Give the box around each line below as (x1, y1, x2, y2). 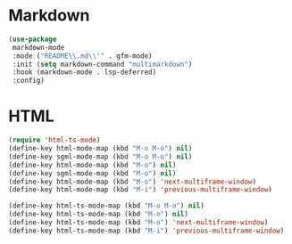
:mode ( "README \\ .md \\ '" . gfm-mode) (12, 51, 153, 61)
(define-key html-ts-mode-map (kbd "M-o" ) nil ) (8, 210, 189, 219)
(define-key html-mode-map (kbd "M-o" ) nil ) (8, 160, 177, 169)
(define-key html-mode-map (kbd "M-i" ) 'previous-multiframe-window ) (8, 185, 273, 194)
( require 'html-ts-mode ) (8, 135, 101, 145)
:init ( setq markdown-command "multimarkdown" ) (12, 60, 193, 69)
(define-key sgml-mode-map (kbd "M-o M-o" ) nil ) (8, 152, 193, 161)
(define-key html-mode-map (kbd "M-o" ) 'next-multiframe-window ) (8, 177, 256, 186)
